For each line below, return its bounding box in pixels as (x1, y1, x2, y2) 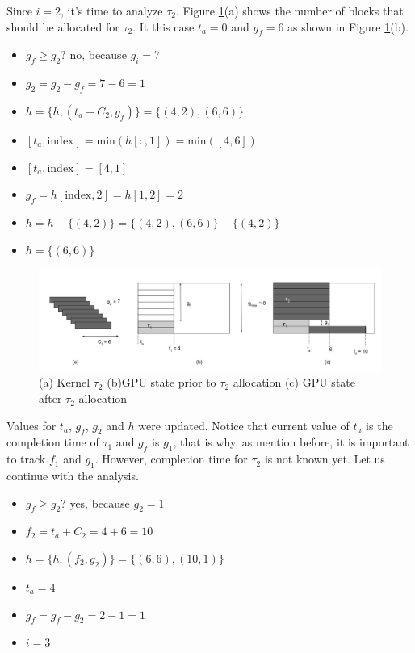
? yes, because (61, 494, 130, 511)
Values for (6, 416, 57, 433)
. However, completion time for (94, 450, 248, 467)
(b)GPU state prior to (107, 374, 216, 391)
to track (6, 450, 46, 467)
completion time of (6, 433, 99, 450)
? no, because (61, 46, 127, 63)
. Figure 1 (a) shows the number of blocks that (176, 2, 404, 19)
